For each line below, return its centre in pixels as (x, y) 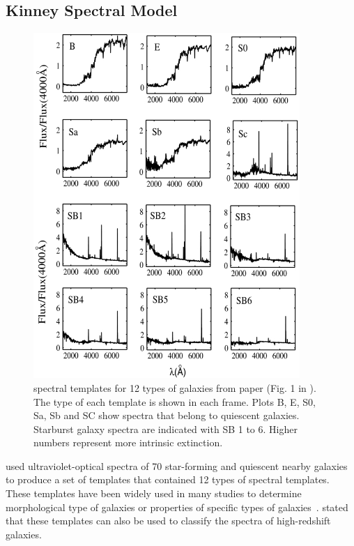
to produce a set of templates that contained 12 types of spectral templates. (168, 479)
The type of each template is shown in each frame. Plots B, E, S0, (175, 401)
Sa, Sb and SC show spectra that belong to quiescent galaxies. (167, 415)
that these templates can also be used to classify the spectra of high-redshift (168, 521)
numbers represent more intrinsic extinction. (128, 442)
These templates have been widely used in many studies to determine (154, 493)
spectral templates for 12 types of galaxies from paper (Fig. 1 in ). (175, 387)
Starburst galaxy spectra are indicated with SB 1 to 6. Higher (166, 429)
